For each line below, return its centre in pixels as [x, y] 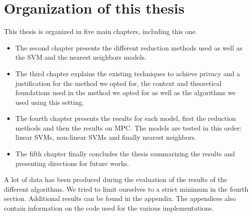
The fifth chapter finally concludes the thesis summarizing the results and [125, 154]
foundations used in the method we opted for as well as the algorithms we [126, 92]
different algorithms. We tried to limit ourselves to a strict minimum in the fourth [126, 189]
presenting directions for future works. [72, 163]
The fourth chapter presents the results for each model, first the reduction [126, 118]
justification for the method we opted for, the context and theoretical [118, 83]
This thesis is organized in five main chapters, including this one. [101, 31]
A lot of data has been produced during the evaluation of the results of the [116, 179]
